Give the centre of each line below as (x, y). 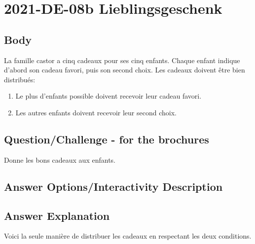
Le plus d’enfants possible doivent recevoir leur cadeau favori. (109, 96)
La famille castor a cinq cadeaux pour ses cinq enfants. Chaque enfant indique (122, 60)
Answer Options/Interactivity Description (113, 186)
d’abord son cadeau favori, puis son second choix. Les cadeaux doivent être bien (125, 70)
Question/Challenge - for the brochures (107, 139)
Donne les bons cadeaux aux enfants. (60, 159)
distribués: (20, 79)
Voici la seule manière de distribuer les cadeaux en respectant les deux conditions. (128, 236)
